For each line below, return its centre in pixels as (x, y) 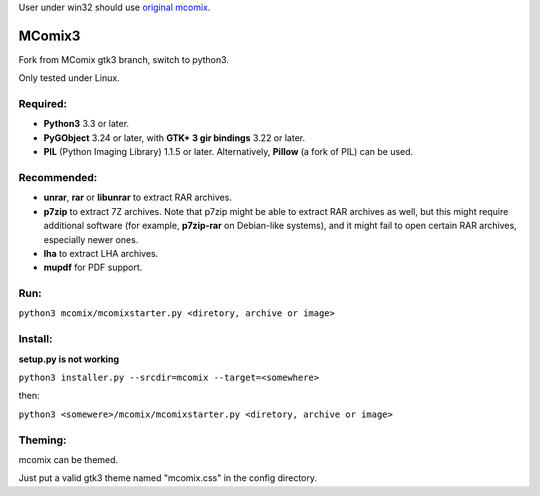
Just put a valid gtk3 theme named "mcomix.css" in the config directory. (168, 478)
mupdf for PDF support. (93, 267)
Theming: (42, 440)
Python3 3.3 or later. (86, 124)
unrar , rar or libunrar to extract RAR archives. (137, 197)
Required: (43, 104)
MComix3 (49, 35)
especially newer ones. (91, 239)
